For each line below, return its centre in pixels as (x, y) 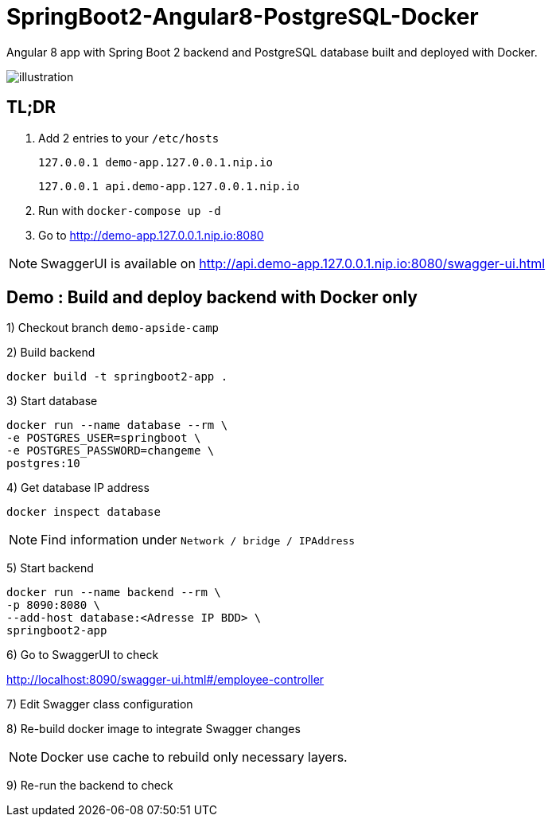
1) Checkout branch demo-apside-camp (113, 328)
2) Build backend (51, 353)
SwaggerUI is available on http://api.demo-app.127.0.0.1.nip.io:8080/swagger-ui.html (293, 263)
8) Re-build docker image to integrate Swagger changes (154, 729)
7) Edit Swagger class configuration (100, 704)
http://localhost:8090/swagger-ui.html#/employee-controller (165, 680)
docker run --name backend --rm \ (114, 593)
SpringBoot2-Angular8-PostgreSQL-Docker (243, 17)
